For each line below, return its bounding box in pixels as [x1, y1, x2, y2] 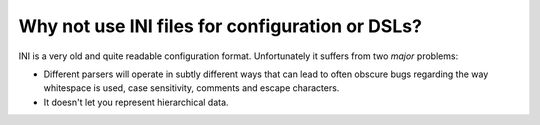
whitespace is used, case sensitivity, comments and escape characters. [43, 82, 340, 94]
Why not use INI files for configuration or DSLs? [18, 15, 422, 37]
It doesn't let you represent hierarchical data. [43, 96, 229, 108]
